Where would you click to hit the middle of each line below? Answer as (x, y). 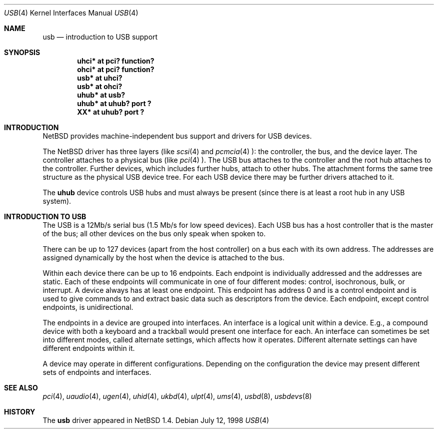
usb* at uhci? (100, 78)
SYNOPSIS (22, 52)
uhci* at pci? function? (116, 61)
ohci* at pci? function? (116, 69)
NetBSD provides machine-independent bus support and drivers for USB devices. (177, 136)
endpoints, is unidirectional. (88, 307)
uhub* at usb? (101, 95)
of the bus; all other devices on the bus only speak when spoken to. (154, 234)
